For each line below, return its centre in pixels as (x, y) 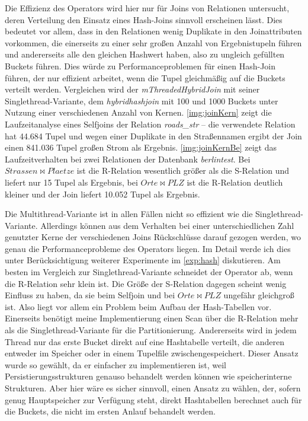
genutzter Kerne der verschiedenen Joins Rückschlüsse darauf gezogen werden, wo (153, 237)
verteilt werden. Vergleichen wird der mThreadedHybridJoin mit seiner (132, 89)
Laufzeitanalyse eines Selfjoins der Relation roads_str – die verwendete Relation (150, 124)
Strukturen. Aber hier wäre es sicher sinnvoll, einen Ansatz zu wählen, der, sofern (153, 388)
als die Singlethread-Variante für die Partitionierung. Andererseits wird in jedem (151, 330)
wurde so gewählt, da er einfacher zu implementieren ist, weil (115, 364)
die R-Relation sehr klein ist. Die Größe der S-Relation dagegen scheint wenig (146, 283)
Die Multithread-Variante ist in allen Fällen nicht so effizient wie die (129, 214)
